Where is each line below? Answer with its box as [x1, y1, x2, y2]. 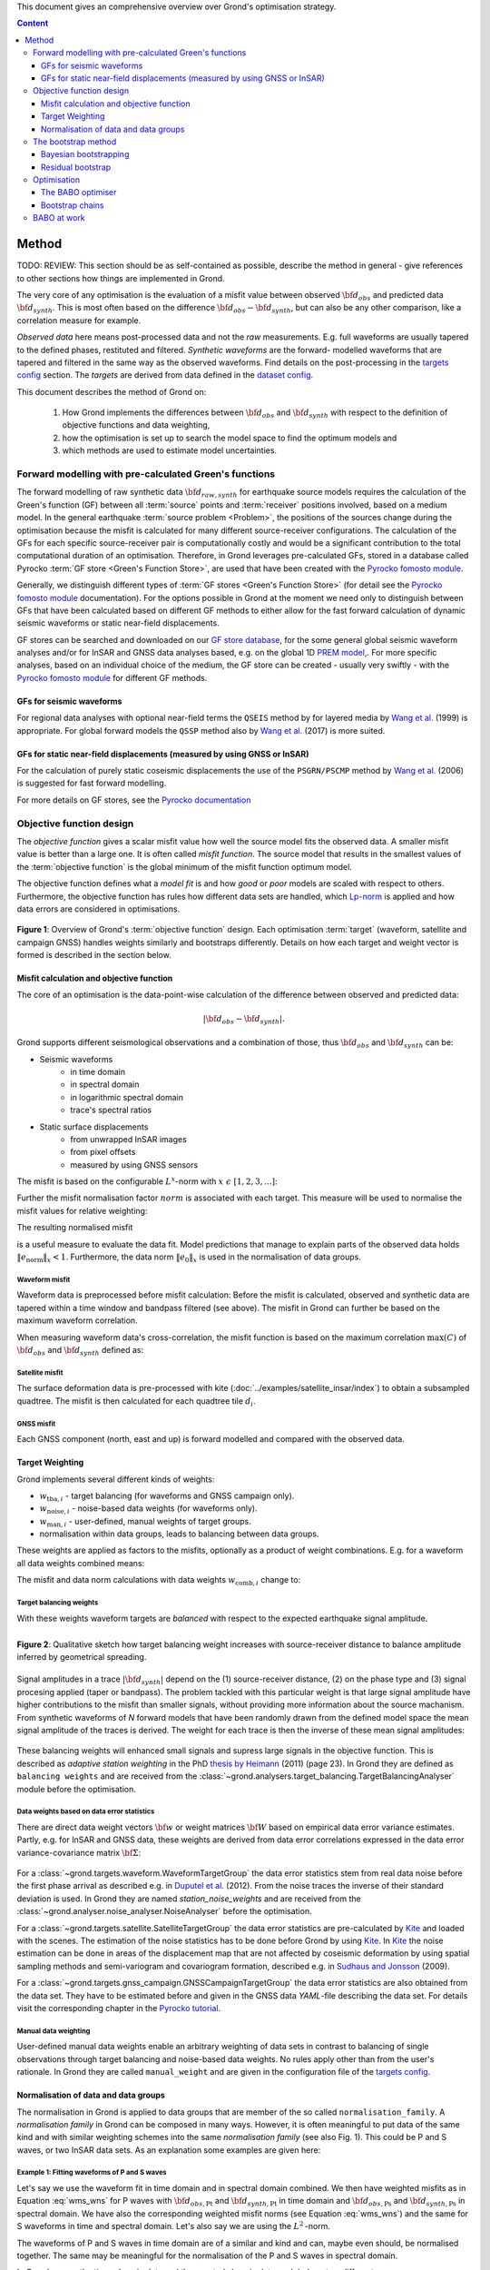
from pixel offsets [70, 1147, 136, 1158]
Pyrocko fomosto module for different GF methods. [16, 672, 208, 683]
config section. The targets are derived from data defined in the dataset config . [16, 370, 314, 380]
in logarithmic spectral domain [70, 1091, 183, 1102]
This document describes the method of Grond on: [16, 386, 207, 397]
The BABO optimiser [41, 187, 117, 198]
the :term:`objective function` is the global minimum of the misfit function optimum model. [16, 861, 353, 872]
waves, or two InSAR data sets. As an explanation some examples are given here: [16, 2144, 321, 2156]
